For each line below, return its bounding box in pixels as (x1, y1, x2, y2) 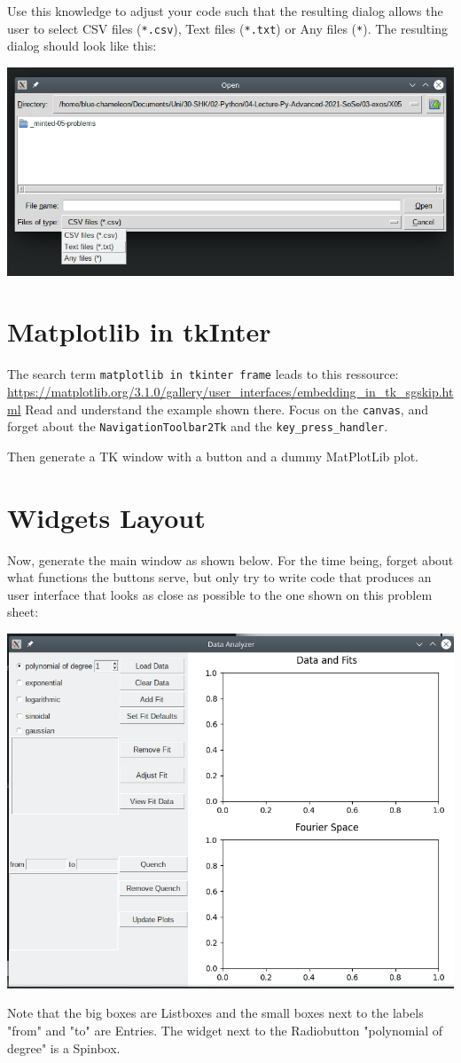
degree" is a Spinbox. (7, 1038, 121, 1057)
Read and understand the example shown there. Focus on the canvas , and (25, 399, 428, 418)
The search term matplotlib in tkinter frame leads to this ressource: (7, 365, 399, 383)
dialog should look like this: (7, 36, 157, 55)
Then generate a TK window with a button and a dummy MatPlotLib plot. (7, 446, 419, 465)
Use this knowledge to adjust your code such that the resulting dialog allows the (7, 2, 443, 20)
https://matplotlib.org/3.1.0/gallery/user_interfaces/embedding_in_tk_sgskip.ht (7, 382, 454, 400)
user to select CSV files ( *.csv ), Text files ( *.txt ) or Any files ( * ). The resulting (7, 19, 448, 37)
